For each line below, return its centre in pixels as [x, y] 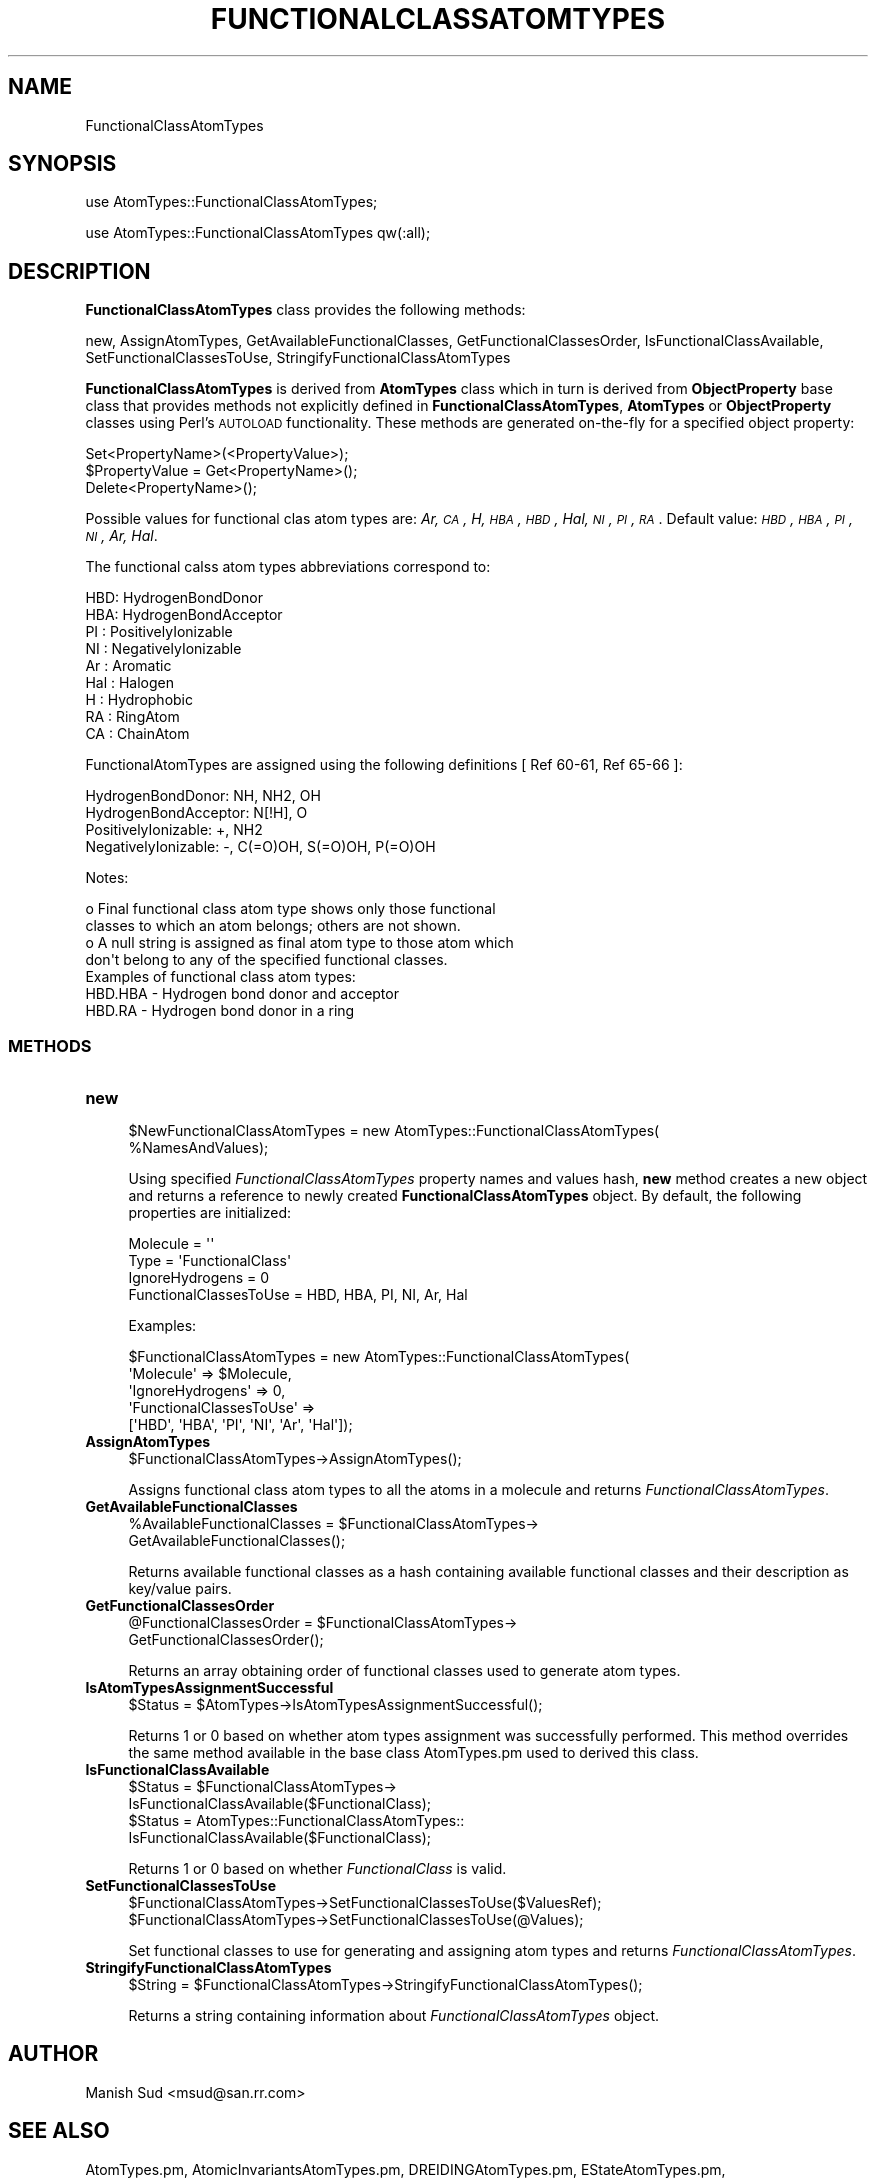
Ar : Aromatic [128, 666]
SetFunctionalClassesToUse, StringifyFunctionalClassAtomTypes [298, 358]
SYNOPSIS [62, 164]
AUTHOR [53, 2054]
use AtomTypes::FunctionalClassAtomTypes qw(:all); [258, 233]
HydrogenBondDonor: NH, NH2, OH [203, 796]
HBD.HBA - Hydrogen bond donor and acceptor [242, 994]
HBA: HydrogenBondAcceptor [184, 615]
